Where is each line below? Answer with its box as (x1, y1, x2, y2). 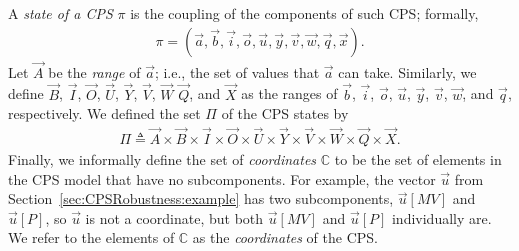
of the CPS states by (221, 103, 349, 124)
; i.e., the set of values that (154, 61, 320, 82)
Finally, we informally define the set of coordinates (8, 149, 317, 170)
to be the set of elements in (334, 149, 502, 170)
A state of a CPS (8, 3, 113, 23)
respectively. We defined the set (8, 103, 201, 124)
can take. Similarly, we (338, 61, 477, 82)
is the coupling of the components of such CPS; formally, (130, 3, 479, 23)
